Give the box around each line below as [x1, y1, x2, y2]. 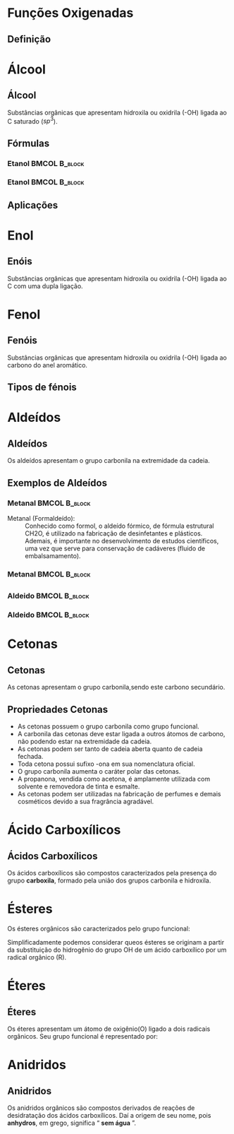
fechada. [17, 752, 44, 760]
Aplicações [7, 199, 58, 211]
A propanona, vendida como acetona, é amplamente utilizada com [17, 774, 210, 783]
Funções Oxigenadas [7, 5, 134, 21]
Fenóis [7, 334, 37, 347]
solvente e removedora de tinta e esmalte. [17, 782, 140, 791]
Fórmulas [7, 137, 50, 149]
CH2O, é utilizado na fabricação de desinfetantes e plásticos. [25, 528, 203, 538]
